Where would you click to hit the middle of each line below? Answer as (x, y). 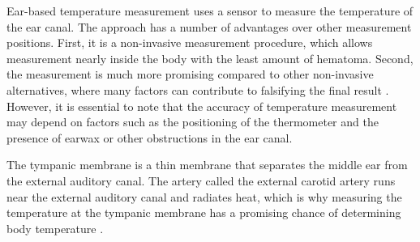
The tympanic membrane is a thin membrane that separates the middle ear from (207, 165)
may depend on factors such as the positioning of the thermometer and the (193, 122)
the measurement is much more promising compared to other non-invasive (190, 74)
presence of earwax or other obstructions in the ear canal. (150, 137)
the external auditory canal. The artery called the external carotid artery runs (201, 180)
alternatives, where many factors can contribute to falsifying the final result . (198, 89)
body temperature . (55, 228)
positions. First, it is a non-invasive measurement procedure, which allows (190, 42)
